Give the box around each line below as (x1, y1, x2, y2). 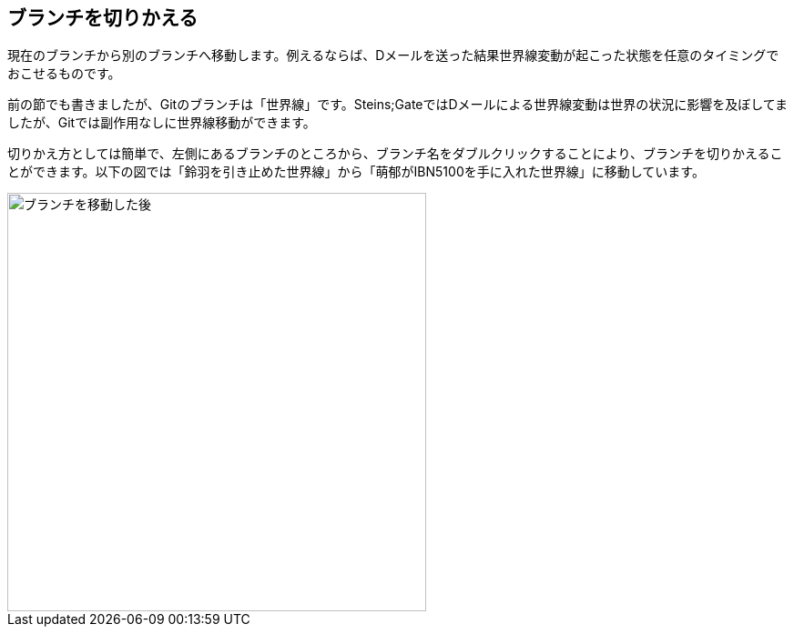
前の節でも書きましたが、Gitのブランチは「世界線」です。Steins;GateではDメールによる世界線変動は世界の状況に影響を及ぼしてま (7, 96, 789, 113)
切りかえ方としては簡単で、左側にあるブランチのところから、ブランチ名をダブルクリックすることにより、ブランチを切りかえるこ (7, 146, 783, 162)
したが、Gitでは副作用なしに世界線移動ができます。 (7, 115, 316, 131)
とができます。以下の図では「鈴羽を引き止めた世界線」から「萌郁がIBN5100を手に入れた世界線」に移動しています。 (7, 164, 705, 180)
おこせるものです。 (7, 65, 121, 82)
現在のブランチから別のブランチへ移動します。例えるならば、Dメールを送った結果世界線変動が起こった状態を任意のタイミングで (7, 47, 779, 64)
